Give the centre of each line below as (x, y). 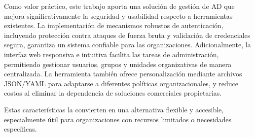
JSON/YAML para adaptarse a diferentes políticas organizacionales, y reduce (121, 83)
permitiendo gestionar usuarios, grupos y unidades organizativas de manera (118, 64)
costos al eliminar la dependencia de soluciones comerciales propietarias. (113, 93)
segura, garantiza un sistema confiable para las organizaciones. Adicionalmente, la (127, 45)
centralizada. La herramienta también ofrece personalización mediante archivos (123, 74)
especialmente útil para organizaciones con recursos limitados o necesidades (118, 119)
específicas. (20, 129)
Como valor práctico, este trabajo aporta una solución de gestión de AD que (119, 6)
